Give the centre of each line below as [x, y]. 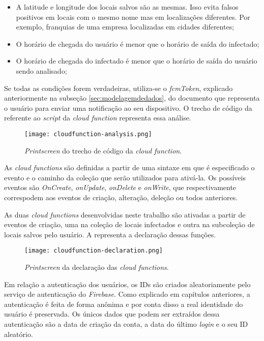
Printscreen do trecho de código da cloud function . [103, 150]
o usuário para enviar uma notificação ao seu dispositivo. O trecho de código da [128, 107]
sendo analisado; [41, 70]
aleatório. [19, 334]
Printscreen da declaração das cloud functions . [97, 267]
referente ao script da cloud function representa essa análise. [98, 118]
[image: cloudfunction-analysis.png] [88, 134]
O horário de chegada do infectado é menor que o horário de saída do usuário [137, 61]
